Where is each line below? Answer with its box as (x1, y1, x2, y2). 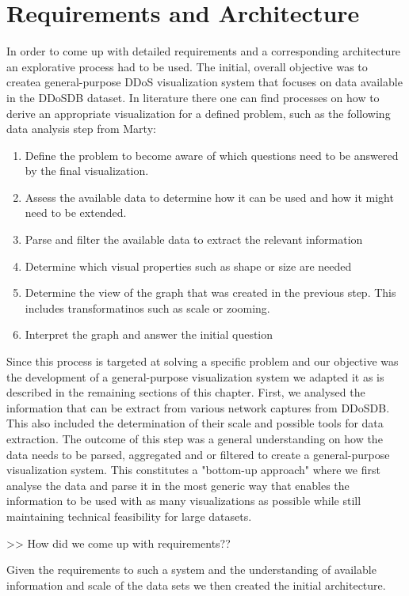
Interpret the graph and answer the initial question (25, 326, 273, 343)
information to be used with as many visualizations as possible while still (6, 492, 361, 509)
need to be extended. (25, 204, 127, 221)
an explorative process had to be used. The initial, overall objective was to (6, 58, 368, 74)
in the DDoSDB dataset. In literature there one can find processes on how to (6, 89, 380, 105)
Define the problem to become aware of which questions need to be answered (25, 146, 399, 163)
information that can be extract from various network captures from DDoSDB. (6, 399, 390, 416)
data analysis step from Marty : (6, 120, 156, 137)
